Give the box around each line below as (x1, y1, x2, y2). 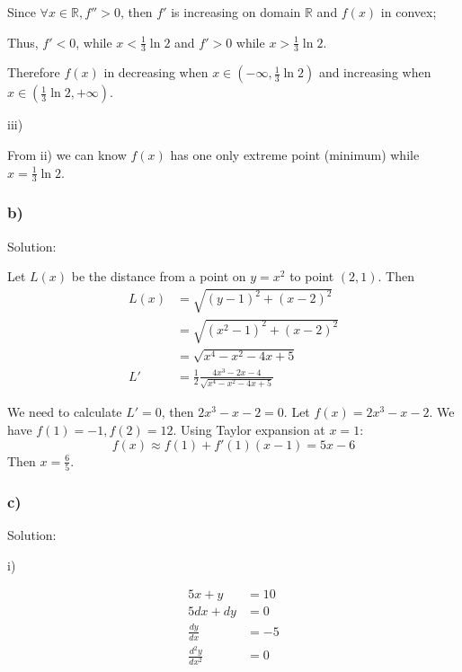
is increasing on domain (171, 3, 301, 21)
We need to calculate (7, 402, 122, 421)
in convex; (380, 3, 437, 21)
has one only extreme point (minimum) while (170, 146, 420, 164)
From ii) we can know (7, 146, 127, 164)
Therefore (7, 63, 60, 82)
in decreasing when (103, 63, 209, 82)
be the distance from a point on (71, 267, 246, 286)
